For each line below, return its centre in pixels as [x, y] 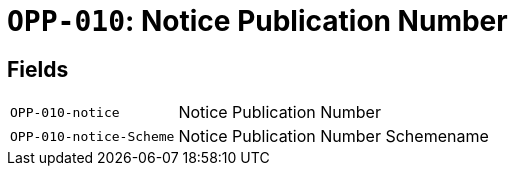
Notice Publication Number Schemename [333, 136]
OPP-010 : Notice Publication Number [257, 21]
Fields [38, 69]
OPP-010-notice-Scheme [92, 136]
